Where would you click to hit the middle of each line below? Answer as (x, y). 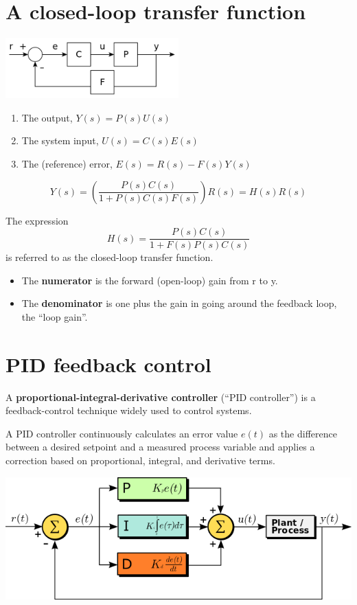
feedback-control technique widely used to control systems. (129, 410)
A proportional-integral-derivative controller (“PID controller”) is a (161, 397)
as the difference (303, 433)
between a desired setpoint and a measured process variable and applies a (160, 447)
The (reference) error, (67, 163)
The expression (37, 220)
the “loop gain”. (55, 316)
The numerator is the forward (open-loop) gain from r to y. (150, 280)
